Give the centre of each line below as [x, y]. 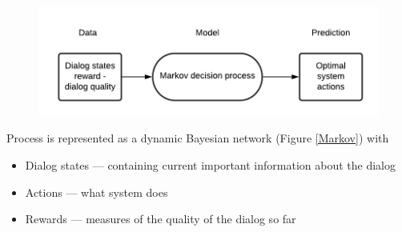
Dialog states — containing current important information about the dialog [210, 164]
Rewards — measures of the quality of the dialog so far [161, 219]
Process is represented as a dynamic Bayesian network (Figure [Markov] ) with [198, 138]
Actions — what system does [96, 192]
